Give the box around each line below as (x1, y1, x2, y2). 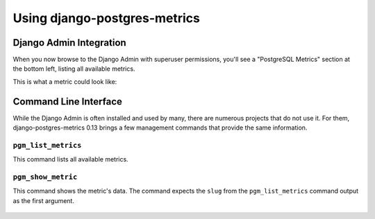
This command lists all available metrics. (12, 155, 128, 164)
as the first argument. (12, 196, 74, 204)
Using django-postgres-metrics (12, 10, 201, 26)
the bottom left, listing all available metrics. (12, 64, 135, 73)
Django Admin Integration (12, 37, 126, 49)
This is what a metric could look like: (12, 77, 117, 86)
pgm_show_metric (12, 173, 78, 182)
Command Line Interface (12, 96, 123, 107)
